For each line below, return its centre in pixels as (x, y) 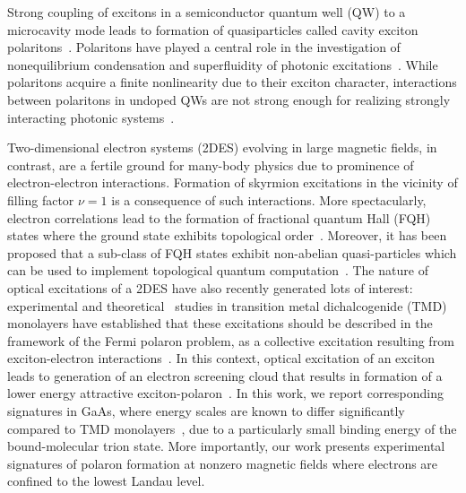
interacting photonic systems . (91, 117)
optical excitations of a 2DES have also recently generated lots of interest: (210, 287)
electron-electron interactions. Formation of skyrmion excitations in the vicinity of (233, 182)
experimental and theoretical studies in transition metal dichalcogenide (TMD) (227, 305)
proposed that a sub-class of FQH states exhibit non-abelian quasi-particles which (232, 252)
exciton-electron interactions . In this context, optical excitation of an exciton (221, 358)
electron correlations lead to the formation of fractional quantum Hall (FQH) (219, 217)
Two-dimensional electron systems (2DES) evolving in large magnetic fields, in (222, 147)
